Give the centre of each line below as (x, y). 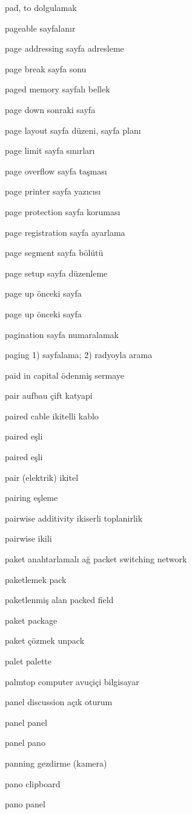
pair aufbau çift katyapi (49, 395)
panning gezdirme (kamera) (56, 763)
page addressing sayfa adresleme (65, 48)
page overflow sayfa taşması (56, 171)
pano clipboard (33, 783)
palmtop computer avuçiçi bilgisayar (72, 681)
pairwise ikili (28, 538)
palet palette (28, 661)
